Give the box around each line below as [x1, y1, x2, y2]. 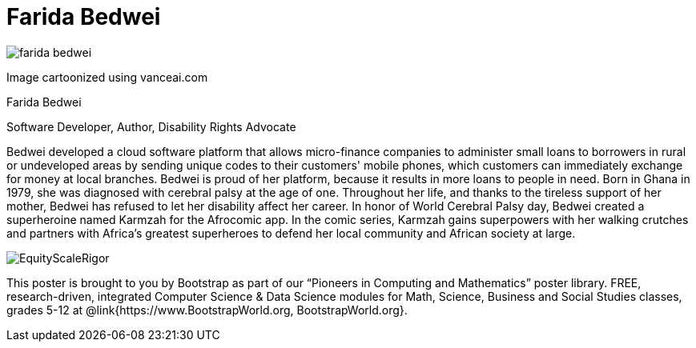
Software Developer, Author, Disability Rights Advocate [6, 119, 296, 134]
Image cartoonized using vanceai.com [6, 70, 208, 84]
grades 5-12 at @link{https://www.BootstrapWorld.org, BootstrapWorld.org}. [6, 302, 408, 317]
